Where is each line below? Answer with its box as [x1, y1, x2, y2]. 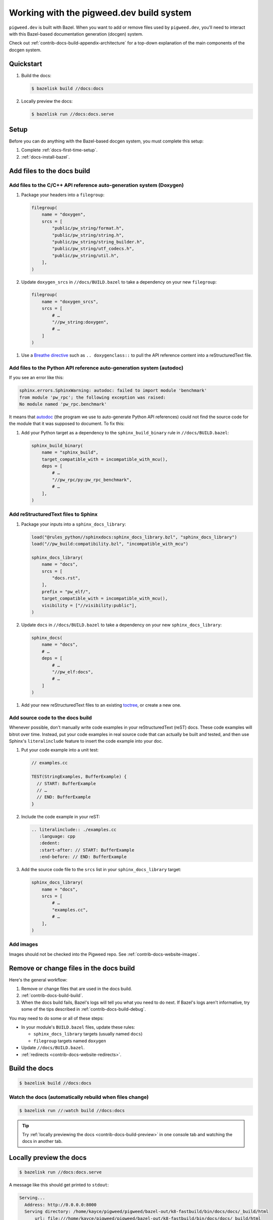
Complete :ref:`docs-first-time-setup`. [21, 147, 97, 153]
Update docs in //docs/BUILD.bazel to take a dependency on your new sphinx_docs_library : [21, 622, 222, 628]
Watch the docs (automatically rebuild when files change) [9, 1094, 149, 1100]
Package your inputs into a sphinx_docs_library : [21, 521, 126, 527]
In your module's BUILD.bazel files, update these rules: [21, 1024, 135, 1030]
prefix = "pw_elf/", [41, 589, 91, 594]
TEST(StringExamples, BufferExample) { [31, 774, 127, 779]
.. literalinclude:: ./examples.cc [31, 827, 117, 832]
